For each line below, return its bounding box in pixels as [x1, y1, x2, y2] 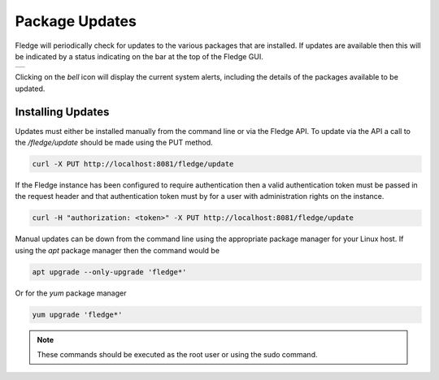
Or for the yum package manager [15, 288, 127, 298]
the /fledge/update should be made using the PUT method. [15, 138, 213, 148]
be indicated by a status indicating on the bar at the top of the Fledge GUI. [15, 51, 264, 61]
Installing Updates [15, 105, 110, 119]
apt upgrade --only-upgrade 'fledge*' [32, 267, 187, 276]
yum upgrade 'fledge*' [32, 309, 123, 319]
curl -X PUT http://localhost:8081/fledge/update [32, 159, 234, 168]
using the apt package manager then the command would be [15, 245, 219, 255]
